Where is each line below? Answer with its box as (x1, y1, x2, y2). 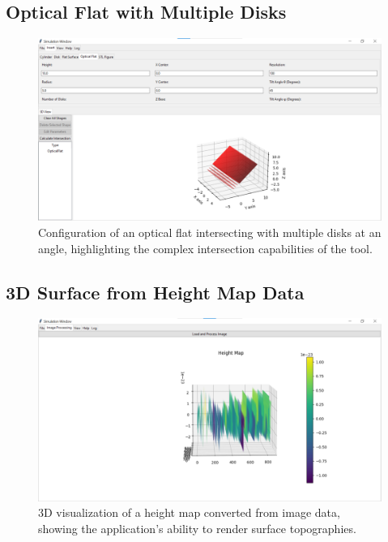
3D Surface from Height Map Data (6, 279, 305, 304)
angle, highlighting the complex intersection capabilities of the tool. (38, 239, 373, 256)
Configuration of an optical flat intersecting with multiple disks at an (38, 224, 382, 241)
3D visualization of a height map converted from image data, (38, 504, 340, 521)
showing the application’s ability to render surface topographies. (38, 519, 356, 536)
